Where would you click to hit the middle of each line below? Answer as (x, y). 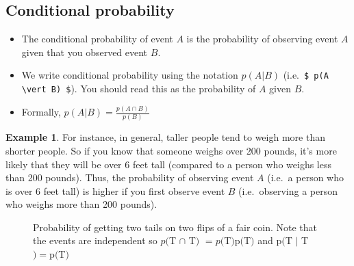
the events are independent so (95, 240)
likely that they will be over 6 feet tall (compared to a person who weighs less (168, 164)
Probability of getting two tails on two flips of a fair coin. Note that (175, 227)
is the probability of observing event (262, 39)
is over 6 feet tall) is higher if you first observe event (115, 190)
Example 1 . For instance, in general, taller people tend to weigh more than (165, 137)
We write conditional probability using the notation (130, 75)
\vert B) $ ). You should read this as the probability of (139, 89)
